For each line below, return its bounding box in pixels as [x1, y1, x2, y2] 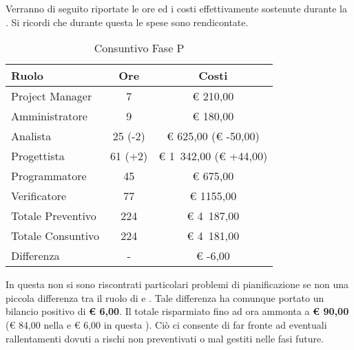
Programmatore [11, 168, 87, 184]
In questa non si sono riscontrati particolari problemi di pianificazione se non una [6, 277, 349, 292]
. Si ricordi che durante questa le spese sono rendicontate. [6, 14, 249, 29]
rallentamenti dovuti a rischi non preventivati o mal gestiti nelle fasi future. [6, 331, 324, 345]
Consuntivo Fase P [94, 40, 185, 56]
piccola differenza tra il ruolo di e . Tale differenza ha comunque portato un [6, 290, 324, 305]
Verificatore [11, 188, 67, 204]
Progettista [11, 148, 65, 164]
